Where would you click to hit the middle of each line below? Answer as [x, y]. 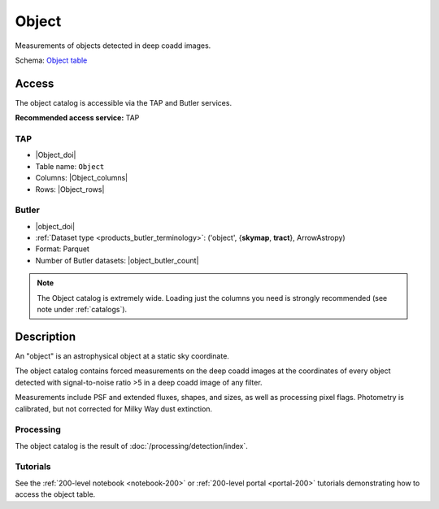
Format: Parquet [62, 249]
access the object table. [55, 494]
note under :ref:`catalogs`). [82, 310]
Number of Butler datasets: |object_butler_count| [117, 260]
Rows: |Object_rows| [70, 189]
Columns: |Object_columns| [82, 178]
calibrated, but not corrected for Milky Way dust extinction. [114, 409]
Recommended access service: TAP [77, 118]
